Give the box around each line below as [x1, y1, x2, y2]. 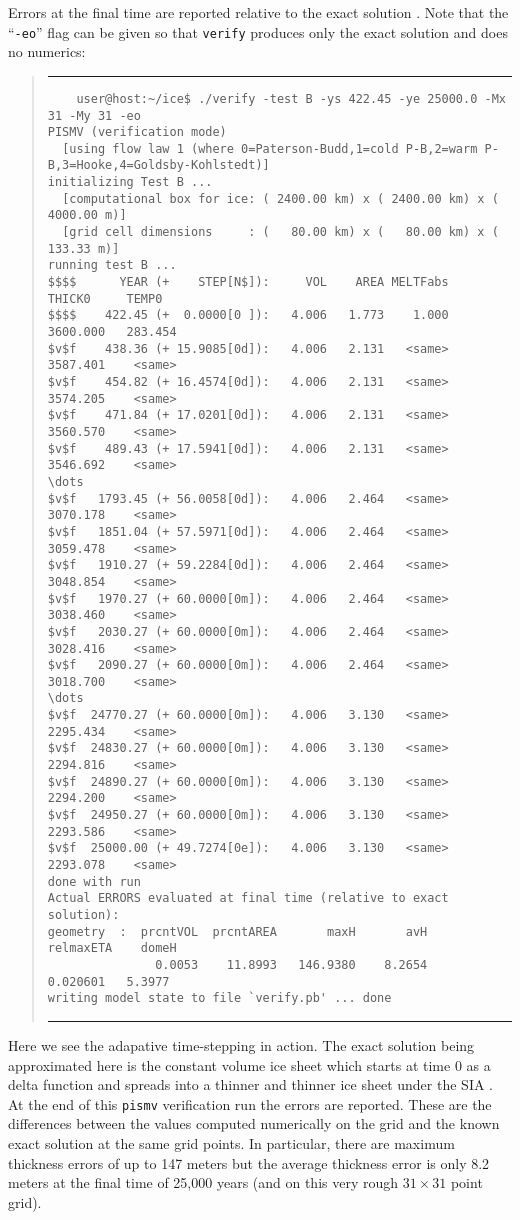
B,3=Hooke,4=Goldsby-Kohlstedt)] [47, 158, 270, 173]
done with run [47, 874, 141, 889]
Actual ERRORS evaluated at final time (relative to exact [47, 891, 449, 906]
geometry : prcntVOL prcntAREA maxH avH [47, 924, 428, 939]
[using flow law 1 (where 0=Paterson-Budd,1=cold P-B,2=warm [62, 141, 478, 156]
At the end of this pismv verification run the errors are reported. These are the [8, 1093, 492, 1114]
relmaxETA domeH [47, 941, 177, 956]
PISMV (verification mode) [47, 125, 227, 140]
